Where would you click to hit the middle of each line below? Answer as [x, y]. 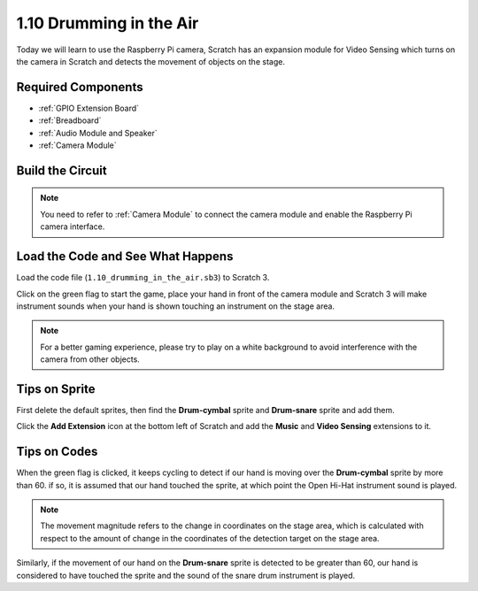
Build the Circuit [62, 170]
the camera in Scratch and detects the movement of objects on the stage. [150, 61]
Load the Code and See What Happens [125, 257]
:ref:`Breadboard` [70, 120]
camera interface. [73, 226]
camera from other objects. [90, 359]
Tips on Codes [57, 452]
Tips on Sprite [56, 389]
